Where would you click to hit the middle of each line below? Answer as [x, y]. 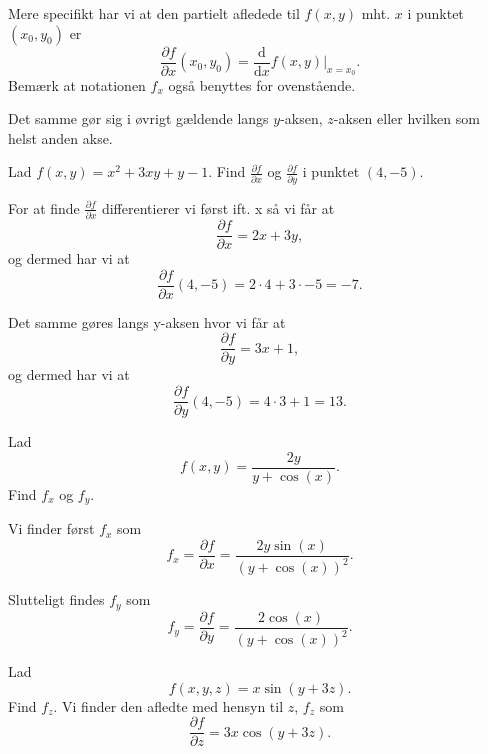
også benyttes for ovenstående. [262, 84]
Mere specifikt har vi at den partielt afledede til [154, 13]
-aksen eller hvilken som [406, 118]
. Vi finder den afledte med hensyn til [168, 705]
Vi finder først [51, 528]
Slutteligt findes [56, 599]
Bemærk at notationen [77, 84]
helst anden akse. [60, 137]
